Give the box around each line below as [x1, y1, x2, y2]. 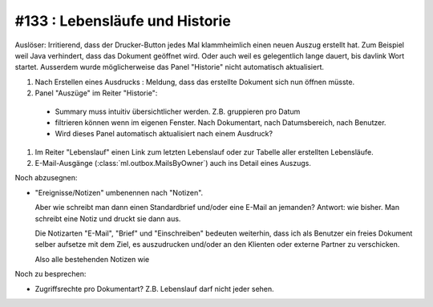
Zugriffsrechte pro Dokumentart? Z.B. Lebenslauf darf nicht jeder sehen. [34, 284, 274, 293]
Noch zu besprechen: [14, 269, 87, 279]
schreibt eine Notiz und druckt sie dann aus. [34, 213, 181, 224]
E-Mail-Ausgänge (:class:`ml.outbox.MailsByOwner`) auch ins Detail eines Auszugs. [34, 159, 312, 168]
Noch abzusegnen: [14, 173, 78, 183]
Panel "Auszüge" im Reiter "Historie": [34, 88, 158, 98]
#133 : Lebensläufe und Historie [14, 12, 232, 30]
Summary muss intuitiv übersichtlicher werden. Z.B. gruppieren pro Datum [55, 107, 301, 116]
